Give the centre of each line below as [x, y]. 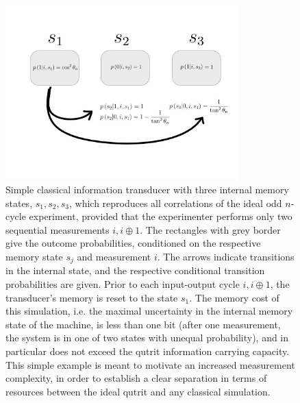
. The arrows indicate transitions [226, 256]
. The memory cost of [234, 297]
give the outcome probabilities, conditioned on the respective [133, 243]
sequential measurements [58, 229]
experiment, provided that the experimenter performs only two [161, 216]
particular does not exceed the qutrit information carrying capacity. [148, 351]
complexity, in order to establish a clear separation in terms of [136, 378]
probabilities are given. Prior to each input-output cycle [123, 284]
